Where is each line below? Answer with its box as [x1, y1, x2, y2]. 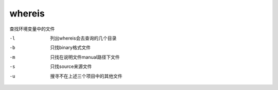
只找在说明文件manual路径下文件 [50, 54, 120, 60]
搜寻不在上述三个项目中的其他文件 [50, 73, 123, 79]
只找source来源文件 [50, 63, 92, 69]
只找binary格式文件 [50, 44, 91, 51]
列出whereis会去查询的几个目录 [50, 35, 117, 41]
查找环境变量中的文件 [9, 26, 55, 32]
